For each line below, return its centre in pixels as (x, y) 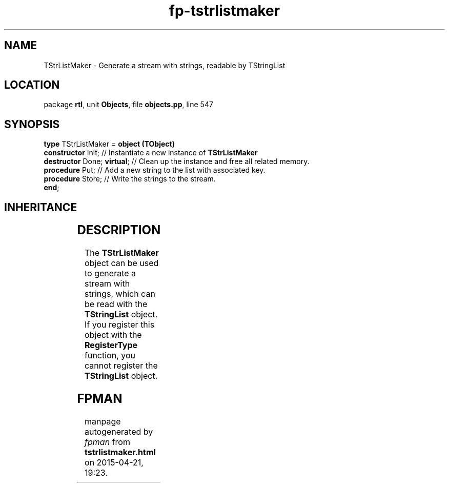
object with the (113, 335)
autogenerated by (119, 431)
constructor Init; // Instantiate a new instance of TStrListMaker (151, 153)
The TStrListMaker (122, 253)
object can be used (122, 263)
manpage (103, 421)
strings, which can (120, 294)
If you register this (120, 325)
